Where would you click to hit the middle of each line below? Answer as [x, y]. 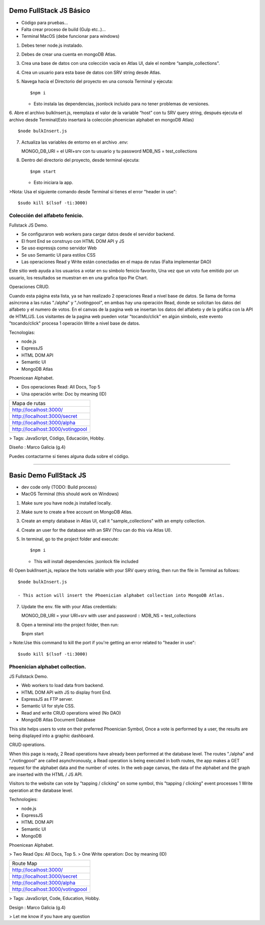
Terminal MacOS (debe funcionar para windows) [70, 36]
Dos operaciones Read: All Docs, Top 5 [61, 387]
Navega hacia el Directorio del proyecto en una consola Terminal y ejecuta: [97, 82]
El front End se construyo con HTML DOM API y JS [73, 241]
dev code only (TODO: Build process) [59, 487]
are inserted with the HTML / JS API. [46, 774]
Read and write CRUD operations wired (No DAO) [71, 713]
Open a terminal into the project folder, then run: [70, 625]
